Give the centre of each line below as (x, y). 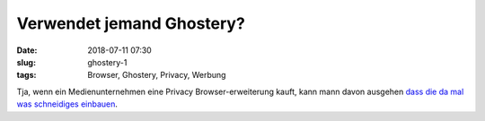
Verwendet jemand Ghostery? (131, 23)
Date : (27, 50)
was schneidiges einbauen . (67, 104)
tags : (26, 75)
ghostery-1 (107, 62)
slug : (26, 62)
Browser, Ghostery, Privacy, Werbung (157, 75)
